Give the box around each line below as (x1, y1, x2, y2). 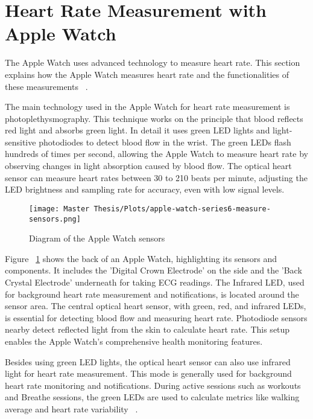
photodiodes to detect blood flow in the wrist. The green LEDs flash (39, 135, 291, 148)
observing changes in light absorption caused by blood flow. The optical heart (5, 159, 292, 172)
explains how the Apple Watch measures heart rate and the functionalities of (5, 68, 289, 80)
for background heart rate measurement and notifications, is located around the (5, 287, 299, 300)
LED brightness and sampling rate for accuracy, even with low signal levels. (5, 183, 285, 196)
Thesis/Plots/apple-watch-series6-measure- (93, 204, 271, 213)
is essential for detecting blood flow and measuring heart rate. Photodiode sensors (5, 311, 308, 324)
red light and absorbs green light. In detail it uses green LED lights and (5, 124, 270, 136)
